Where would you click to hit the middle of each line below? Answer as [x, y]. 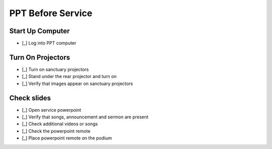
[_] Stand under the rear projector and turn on [69, 77]
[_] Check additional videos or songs [60, 124]
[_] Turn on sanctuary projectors [55, 69]
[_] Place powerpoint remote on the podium [67, 138]
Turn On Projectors [40, 57]
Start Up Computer [40, 31]
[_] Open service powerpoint [52, 110]
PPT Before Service [51, 13]
